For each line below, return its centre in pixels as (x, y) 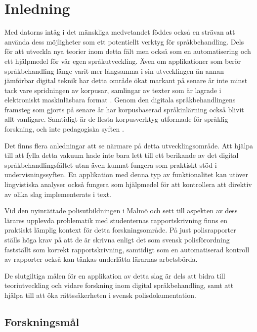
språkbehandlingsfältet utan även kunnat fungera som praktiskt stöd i (111, 165)
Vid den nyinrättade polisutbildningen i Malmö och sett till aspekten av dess (121, 211)
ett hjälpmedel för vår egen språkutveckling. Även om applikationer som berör (123, 61)
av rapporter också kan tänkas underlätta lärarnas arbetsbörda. (101, 259)
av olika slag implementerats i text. (58, 194)
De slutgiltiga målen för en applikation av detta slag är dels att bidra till (115, 275)
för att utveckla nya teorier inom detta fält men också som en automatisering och (128, 51)
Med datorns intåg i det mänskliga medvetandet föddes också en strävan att (120, 32)
